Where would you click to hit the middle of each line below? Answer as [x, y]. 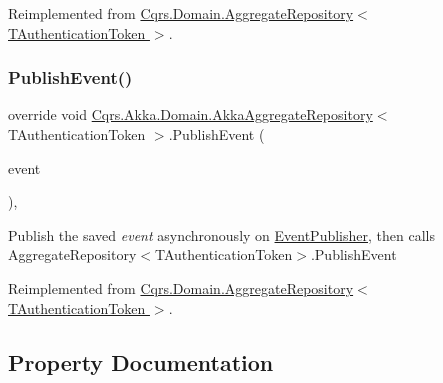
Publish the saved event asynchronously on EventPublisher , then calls [221, 234]
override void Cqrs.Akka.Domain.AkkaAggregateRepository [190, 114]
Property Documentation [141, 361]
